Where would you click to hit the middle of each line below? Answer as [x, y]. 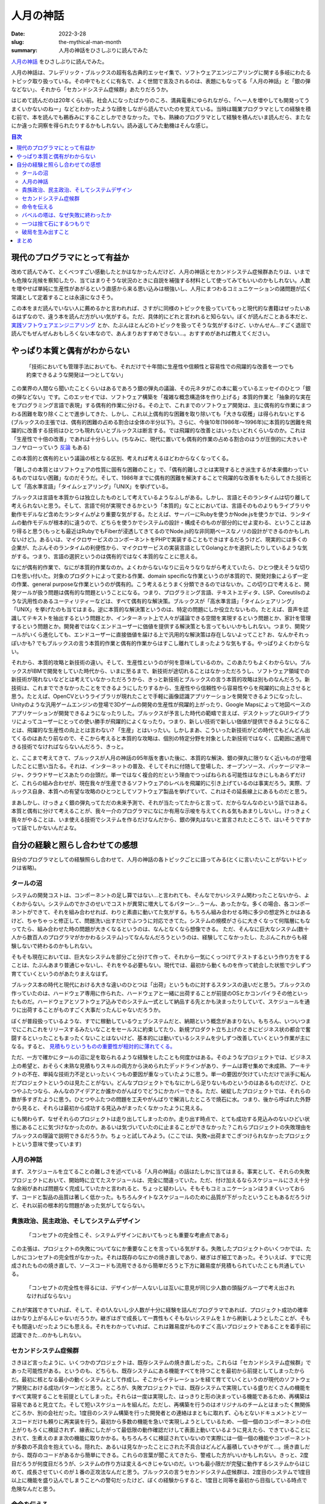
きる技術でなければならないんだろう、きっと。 [69, 747]
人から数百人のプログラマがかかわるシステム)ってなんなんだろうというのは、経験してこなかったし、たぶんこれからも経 [159, 937]
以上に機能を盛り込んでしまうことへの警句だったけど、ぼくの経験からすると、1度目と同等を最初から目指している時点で [159, 1481]
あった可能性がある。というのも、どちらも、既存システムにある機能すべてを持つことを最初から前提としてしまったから [158, 1371]
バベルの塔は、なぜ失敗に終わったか [67, 215]
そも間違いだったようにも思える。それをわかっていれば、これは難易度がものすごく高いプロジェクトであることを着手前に [161, 1327]
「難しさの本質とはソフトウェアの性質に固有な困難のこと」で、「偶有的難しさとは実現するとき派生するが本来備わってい [160, 469]
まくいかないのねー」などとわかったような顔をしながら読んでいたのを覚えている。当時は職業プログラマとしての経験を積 [161, 109]
